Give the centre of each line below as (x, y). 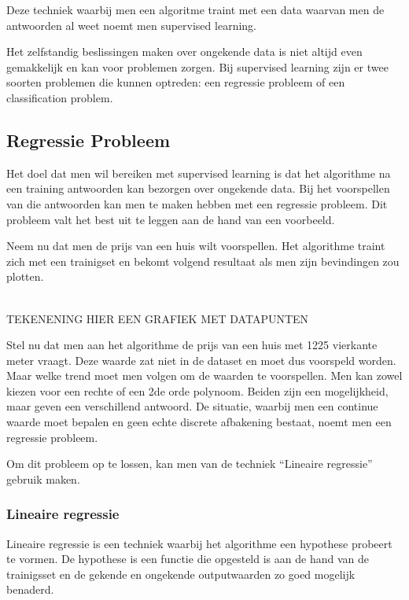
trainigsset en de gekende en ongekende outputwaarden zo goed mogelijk (181, 574)
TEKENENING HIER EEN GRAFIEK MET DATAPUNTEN (158, 318)
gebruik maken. (43, 479)
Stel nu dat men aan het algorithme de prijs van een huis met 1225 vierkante (192, 345)
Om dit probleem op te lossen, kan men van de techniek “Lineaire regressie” (190, 464)
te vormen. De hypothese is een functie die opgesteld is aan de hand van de (188, 559)
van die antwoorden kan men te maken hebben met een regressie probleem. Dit (197, 203)
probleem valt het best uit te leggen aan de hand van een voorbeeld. (171, 219)
